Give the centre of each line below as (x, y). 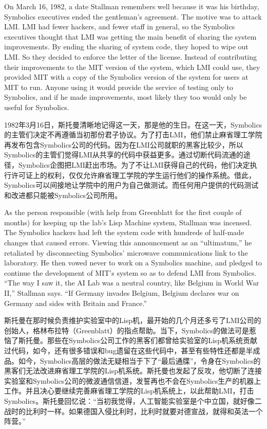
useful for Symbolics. (37, 107)
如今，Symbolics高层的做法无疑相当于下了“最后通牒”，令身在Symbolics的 (139, 360)
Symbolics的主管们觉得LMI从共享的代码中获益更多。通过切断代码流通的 (124, 155)
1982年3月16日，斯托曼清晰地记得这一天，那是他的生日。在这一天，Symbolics (133, 124)
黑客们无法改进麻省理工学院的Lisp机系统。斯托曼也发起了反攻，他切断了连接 (133, 371)
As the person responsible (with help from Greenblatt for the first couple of (123, 212)
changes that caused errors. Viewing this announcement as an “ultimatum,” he (128, 243)
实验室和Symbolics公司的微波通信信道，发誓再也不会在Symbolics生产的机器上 (133, 380)
